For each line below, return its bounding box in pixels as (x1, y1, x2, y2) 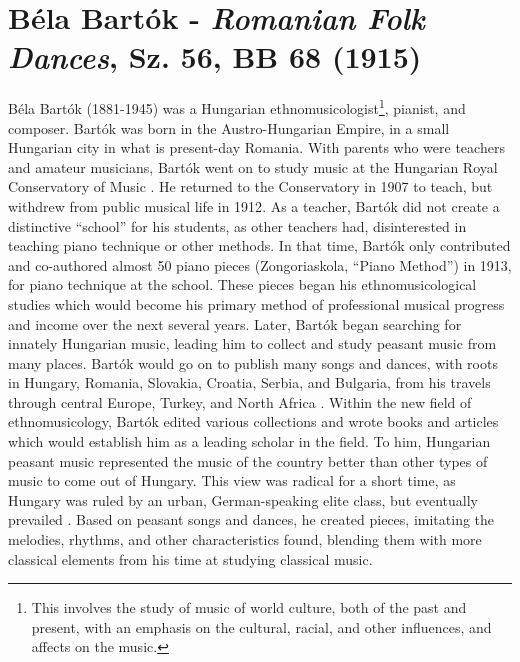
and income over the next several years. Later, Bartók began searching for (8, 313, 462, 334)
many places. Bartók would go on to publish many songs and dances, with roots (8, 352, 498, 373)
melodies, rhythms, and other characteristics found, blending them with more (8, 529, 482, 550)
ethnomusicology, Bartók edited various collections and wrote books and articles (8, 411, 499, 432)
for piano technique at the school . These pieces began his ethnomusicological (8, 274, 477, 295)
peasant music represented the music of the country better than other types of (8, 450, 488, 471)
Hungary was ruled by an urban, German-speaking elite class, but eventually (8, 489, 478, 510)
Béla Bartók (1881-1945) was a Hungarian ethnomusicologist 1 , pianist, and (8, 95, 466, 118)
